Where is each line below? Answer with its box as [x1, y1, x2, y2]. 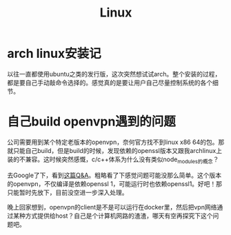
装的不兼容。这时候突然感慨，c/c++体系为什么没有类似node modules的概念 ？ [7, 155, 219, 165]
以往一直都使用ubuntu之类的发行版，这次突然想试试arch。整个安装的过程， [7, 70, 221, 78]
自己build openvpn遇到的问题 [7, 114, 176, 130]
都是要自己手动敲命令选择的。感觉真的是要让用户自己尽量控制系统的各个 [7, 78, 212, 87]
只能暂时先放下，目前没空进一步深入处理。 [7, 188, 128, 196]
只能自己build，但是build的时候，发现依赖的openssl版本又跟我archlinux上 [12, 146, 223, 154]
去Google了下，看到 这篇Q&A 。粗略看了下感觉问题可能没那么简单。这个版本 [7, 171, 222, 179]
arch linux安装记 [7, 46, 101, 61]
